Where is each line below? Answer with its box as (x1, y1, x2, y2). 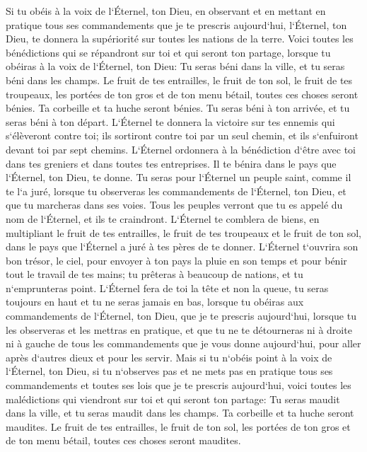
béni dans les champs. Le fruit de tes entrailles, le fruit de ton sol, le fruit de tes (6, 72, 353, 87)
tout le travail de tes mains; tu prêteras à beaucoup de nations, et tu (6, 267, 303, 282)
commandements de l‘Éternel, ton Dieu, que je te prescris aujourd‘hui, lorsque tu (6, 308, 356, 323)
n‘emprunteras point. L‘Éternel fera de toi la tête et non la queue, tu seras (6, 280, 329, 295)
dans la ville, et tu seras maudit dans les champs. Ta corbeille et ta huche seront (6, 405, 354, 420)
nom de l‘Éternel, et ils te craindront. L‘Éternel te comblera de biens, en (6, 211, 320, 226)
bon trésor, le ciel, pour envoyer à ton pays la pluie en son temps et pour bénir (6, 253, 347, 267)
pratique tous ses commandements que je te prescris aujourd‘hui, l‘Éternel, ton (6, 17, 347, 32)
